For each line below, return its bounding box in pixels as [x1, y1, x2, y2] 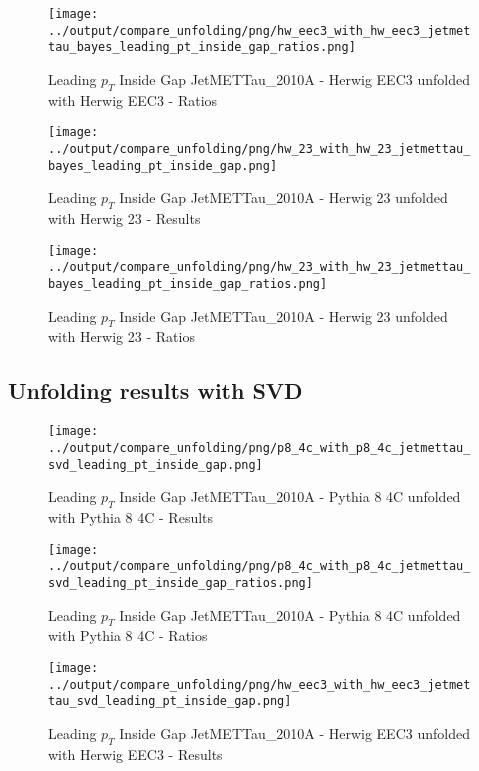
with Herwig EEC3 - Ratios [48, 89, 218, 110]
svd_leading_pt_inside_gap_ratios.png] [48, 575, 313, 590]
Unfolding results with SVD [8, 375, 303, 406]
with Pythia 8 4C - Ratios [48, 625, 208, 646]
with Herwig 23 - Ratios [48, 326, 195, 347]
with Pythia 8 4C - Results [48, 507, 214, 528]
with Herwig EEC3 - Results [48, 743, 223, 764]
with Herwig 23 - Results [48, 208, 201, 229]
